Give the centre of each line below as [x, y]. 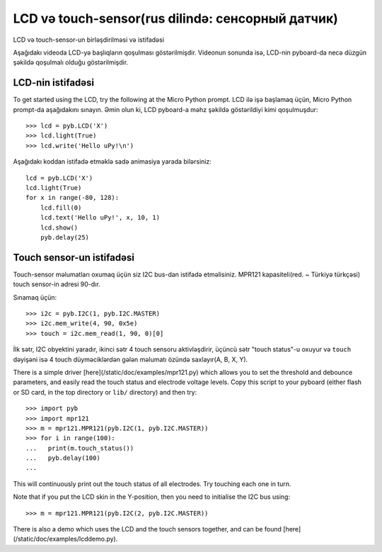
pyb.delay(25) [65, 237]
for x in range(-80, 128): [73, 198]
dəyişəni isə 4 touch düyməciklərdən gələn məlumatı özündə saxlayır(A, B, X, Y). [131, 359]
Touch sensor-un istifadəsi [74, 258]
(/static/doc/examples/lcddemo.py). [65, 539]
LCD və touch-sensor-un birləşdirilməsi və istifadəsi [89, 40]
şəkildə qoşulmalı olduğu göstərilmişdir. [71, 62]
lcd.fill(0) [61, 208]
